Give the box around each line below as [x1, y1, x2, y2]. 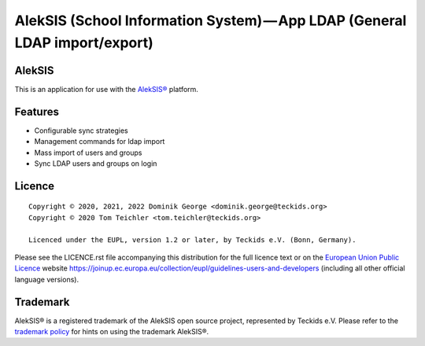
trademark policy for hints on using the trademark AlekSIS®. [14, 326, 209, 336]
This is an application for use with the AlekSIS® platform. [14, 84, 198, 94]
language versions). [14, 274, 79, 284]
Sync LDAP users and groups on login [34, 158, 157, 168]
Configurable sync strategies [34, 126, 129, 135]
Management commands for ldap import [34, 137, 165, 146]
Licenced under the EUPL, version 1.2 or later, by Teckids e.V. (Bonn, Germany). [28, 235, 357, 244]
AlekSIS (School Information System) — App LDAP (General [14, 12, 407, 29]
